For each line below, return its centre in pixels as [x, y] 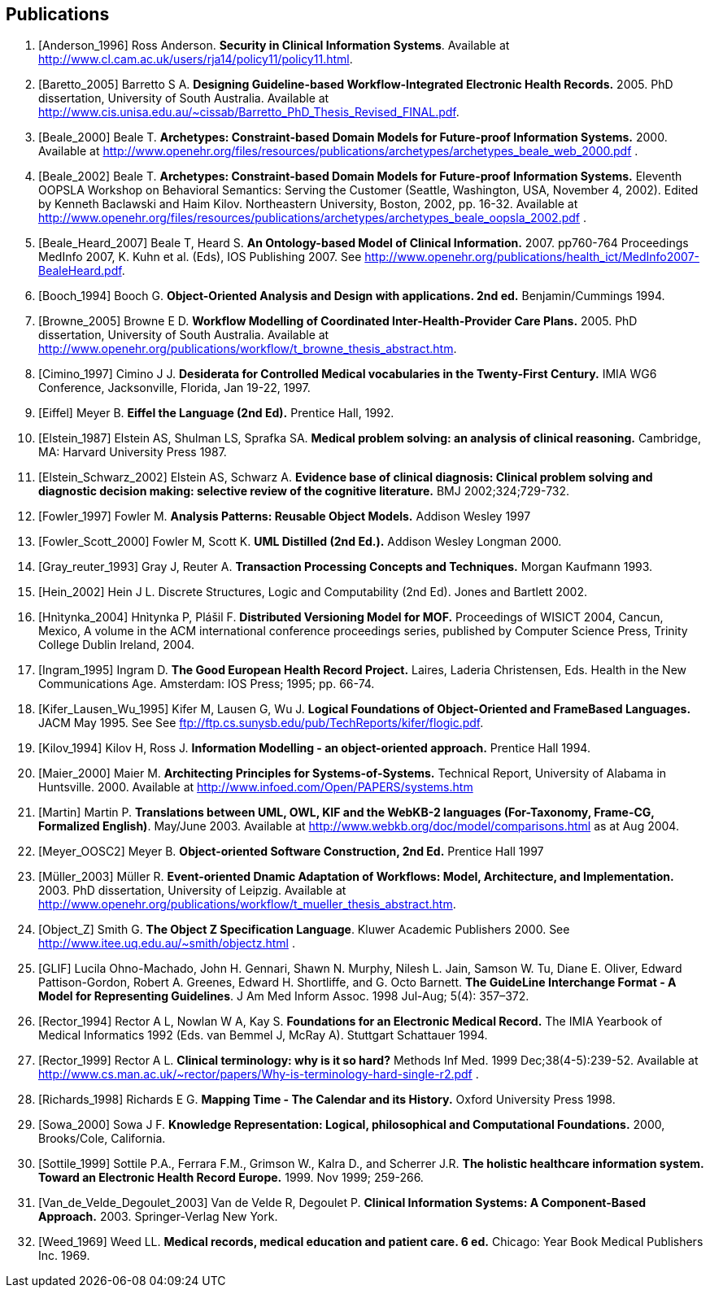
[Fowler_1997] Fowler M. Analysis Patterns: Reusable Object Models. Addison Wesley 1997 [285, 516]
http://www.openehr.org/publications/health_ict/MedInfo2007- [532, 257]
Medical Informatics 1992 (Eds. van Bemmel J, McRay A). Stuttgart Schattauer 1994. [263, 1035]
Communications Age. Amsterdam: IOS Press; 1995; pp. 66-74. [207, 684]
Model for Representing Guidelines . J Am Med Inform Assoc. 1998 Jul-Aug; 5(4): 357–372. [284, 996]
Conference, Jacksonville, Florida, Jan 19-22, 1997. [174, 388]
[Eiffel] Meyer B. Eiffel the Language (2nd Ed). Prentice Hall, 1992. [216, 413]
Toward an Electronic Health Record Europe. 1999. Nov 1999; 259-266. [231, 1178]
